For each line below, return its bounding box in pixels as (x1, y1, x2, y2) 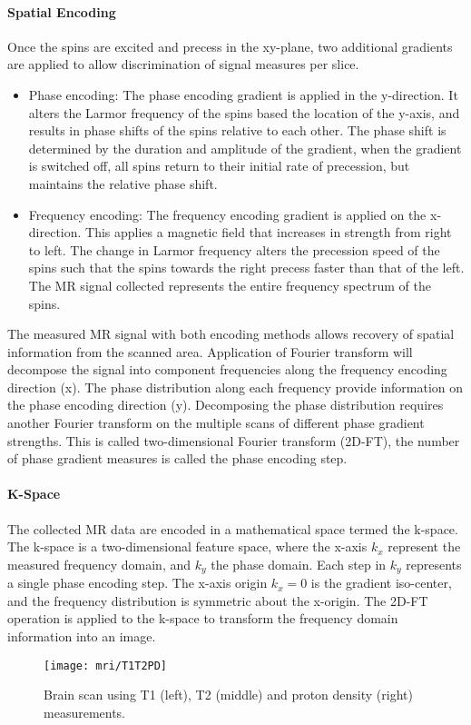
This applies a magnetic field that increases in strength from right (85, 223, 452, 242)
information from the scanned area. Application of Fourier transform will (7, 342, 413, 361)
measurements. (44, 702, 126, 721)
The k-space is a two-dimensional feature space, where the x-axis (7, 537, 368, 556)
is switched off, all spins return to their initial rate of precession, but (28, 156, 410, 175)
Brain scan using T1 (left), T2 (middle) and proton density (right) (44, 685, 413, 704)
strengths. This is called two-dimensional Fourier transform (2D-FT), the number (7, 431, 460, 450)
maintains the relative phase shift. (28, 174, 218, 193)
